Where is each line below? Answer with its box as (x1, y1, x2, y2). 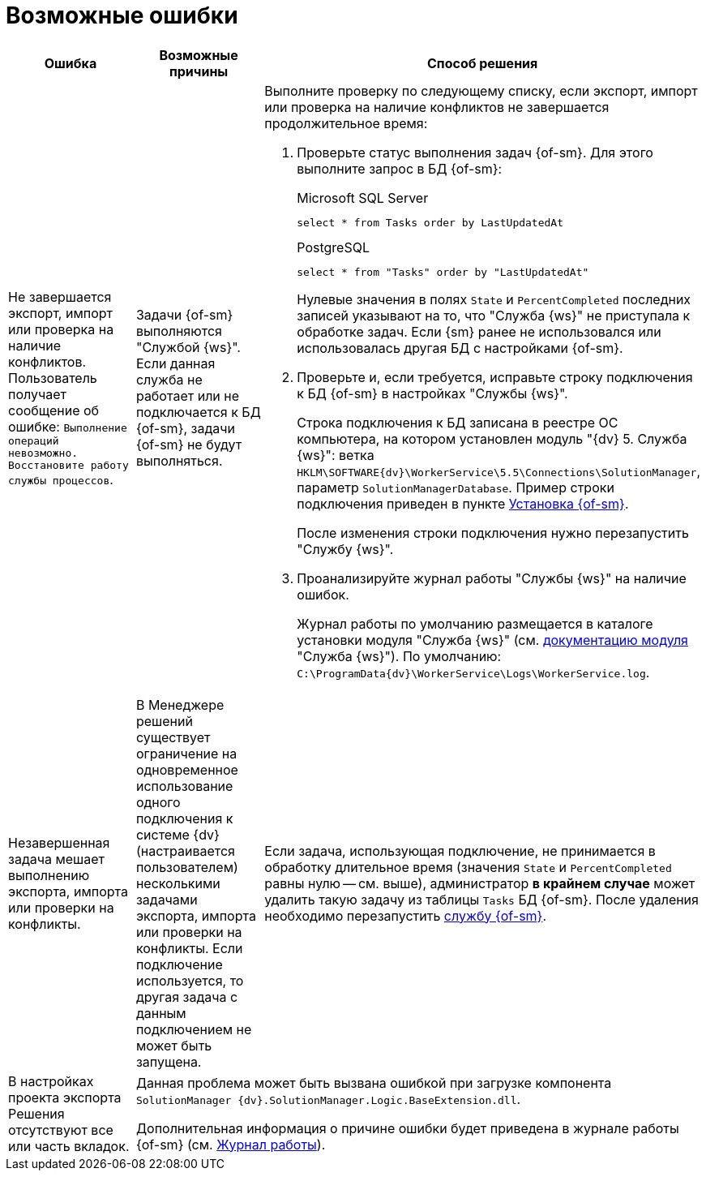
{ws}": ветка (297, 446, 374, 463)
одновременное (135, 761, 238, 778)
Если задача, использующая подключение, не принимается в (264, 842, 656, 859)
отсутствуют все (8, 1121, 113, 1138)
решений (135, 712, 193, 729)
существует (135, 728, 211, 745)
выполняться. (135, 453, 223, 470)
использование (135, 777, 233, 794)
